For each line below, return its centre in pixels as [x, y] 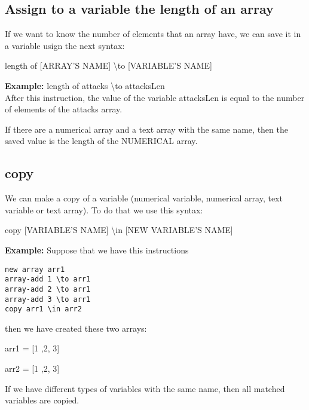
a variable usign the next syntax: [65, 45]
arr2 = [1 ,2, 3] [32, 368]
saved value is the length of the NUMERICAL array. [101, 141]
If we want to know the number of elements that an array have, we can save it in [153, 34]
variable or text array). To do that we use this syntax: [104, 209]
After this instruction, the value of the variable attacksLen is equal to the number [155, 97]
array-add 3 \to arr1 [48, 299]
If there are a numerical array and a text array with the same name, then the [146, 129]
